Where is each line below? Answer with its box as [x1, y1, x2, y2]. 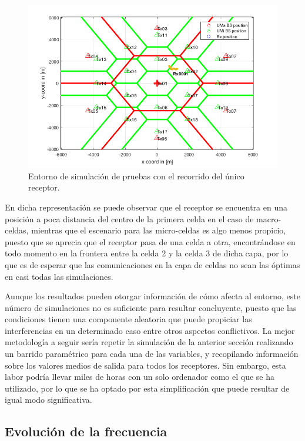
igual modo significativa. [5, 393, 92, 406]
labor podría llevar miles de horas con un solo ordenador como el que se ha [5, 370, 275, 383]
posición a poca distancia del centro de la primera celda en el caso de [5, 212, 254, 225]
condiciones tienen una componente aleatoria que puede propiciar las [5, 313, 252, 325]
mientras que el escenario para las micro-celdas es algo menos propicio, [31, 224, 286, 236]
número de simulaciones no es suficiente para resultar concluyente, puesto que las [5, 301, 297, 313]
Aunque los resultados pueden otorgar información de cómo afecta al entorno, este [5, 290, 300, 302]
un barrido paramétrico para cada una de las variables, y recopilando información [5, 348, 299, 360]
